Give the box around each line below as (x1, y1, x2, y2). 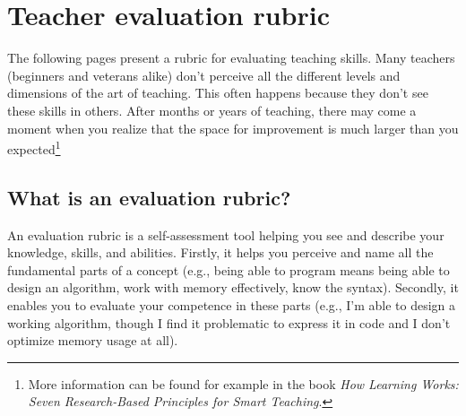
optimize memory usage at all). (7, 331, 178, 350)
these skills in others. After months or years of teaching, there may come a (7, 100, 417, 119)
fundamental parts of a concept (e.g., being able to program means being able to (7, 260, 450, 279)
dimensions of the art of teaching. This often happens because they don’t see (7, 83, 428, 102)
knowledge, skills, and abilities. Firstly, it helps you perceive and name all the (7, 243, 434, 262)
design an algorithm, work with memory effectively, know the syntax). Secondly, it (7, 278, 459, 297)
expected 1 (7, 137, 61, 158)
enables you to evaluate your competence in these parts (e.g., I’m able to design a (7, 295, 456, 314)
